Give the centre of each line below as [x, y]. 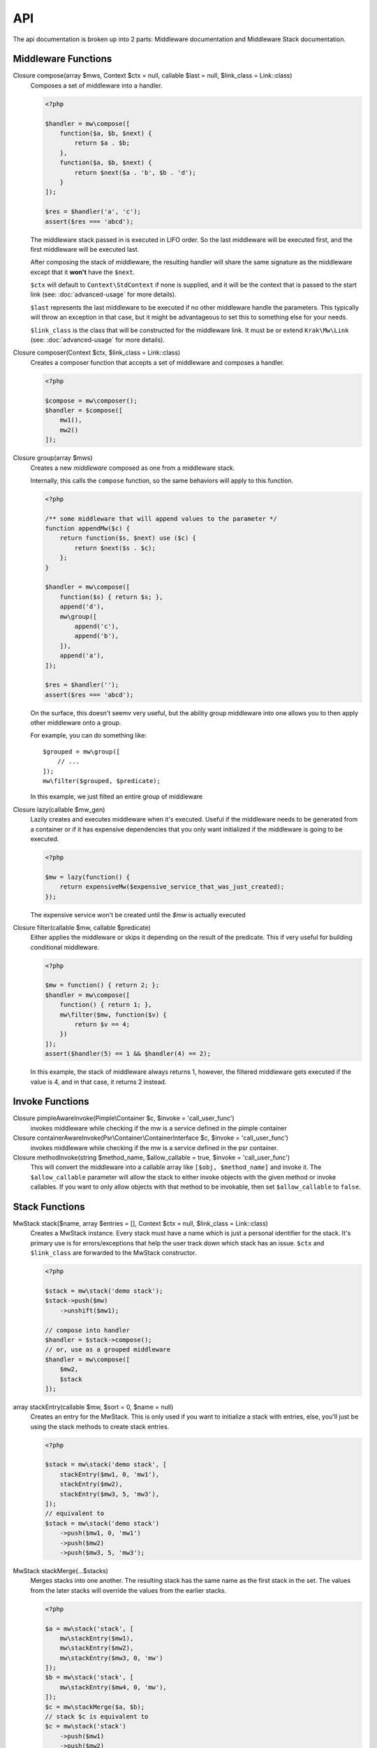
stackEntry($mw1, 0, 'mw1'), [110, 1474]
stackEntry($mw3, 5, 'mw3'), [110, 1494]
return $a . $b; [102, 143]
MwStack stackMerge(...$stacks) [60, 1570]
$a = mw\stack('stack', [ [89, 1628]
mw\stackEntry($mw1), [97, 1638]
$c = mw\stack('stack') [86, 1726]
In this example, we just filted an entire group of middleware [116, 796]
